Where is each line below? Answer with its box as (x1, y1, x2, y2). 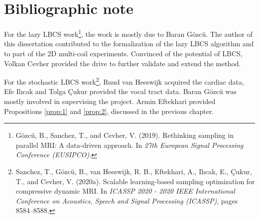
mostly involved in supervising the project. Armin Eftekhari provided (4, 96, 216, 106)
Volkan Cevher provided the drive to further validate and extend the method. (4, 58, 241, 68)
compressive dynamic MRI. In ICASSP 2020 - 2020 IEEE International (15, 186, 235, 196)
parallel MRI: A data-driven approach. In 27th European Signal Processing (15, 139, 244, 150)
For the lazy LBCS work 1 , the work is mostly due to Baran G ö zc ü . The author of (4, 27, 253, 39)
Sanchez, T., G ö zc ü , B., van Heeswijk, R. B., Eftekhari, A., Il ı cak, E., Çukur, (15, 166, 252, 176)
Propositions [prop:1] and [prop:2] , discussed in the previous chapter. (4, 106, 214, 116)
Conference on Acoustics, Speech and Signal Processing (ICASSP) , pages (15, 195, 238, 206)
